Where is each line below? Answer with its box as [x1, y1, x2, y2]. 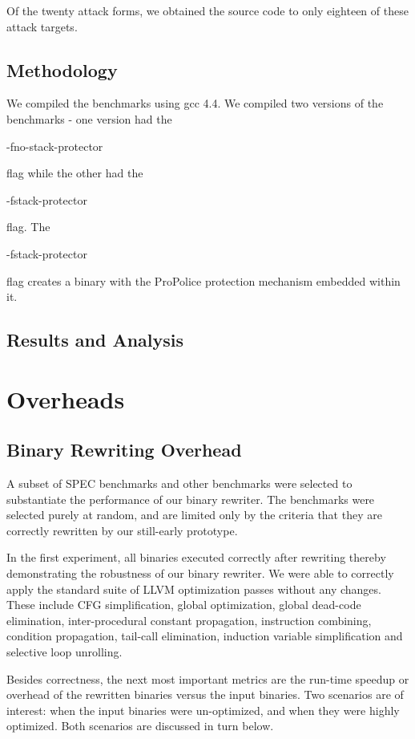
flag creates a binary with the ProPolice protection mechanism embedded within [6, 272, 401, 289]
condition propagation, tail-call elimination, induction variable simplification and [6, 627, 403, 644]
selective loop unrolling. [6, 644, 123, 660]
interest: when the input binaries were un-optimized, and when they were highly [6, 701, 400, 718]
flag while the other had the [6, 164, 143, 181]
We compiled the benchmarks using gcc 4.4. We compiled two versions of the [6, 95, 384, 112]
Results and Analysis [6, 327, 184, 352]
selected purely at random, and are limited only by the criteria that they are [6, 506, 382, 523]
